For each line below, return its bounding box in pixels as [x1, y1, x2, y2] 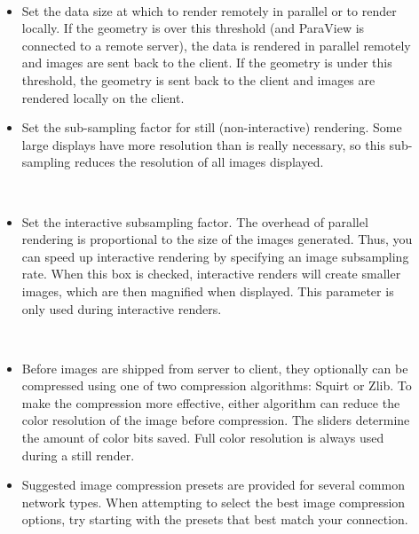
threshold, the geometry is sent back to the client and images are [21, 70, 376, 89]
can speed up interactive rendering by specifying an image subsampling [21, 247, 409, 265]
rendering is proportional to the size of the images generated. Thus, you [21, 230, 413, 248]
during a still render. [21, 445, 135, 464]
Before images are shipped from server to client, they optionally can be [21, 358, 408, 377]
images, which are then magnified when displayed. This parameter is [21, 281, 394, 300]
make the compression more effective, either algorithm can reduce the [21, 393, 400, 412]
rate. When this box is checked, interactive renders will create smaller [21, 264, 401, 283]
